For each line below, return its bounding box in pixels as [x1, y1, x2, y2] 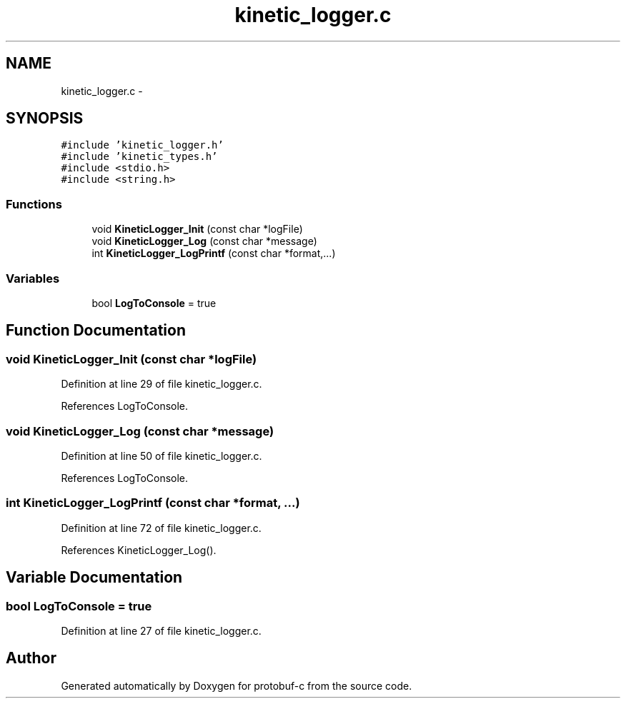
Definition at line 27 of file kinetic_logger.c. [61, 624, 262, 637]
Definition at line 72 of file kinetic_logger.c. [61, 521, 262, 534]
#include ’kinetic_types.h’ [61, 151, 218, 163]
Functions [6, 196, 62, 211]
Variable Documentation [6, 568, 183, 587]
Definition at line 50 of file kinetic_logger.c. [61, 449, 262, 462]
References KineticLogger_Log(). [61, 543, 217, 556]
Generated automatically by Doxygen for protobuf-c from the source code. [61, 679, 412, 692]
